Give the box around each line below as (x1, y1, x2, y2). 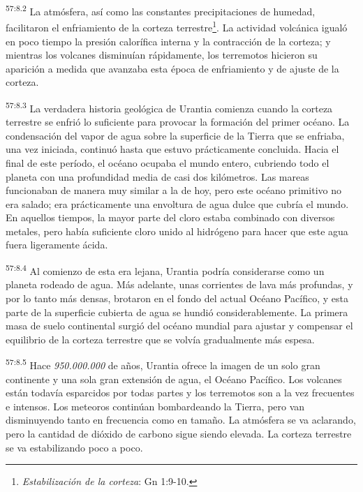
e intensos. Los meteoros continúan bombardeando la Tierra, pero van (6, 398, 305, 413)
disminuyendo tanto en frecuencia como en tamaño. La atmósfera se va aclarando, (6, 412, 356, 427)
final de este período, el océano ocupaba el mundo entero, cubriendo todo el (6, 155, 329, 170)
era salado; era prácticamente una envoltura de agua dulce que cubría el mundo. (6, 196, 349, 211)
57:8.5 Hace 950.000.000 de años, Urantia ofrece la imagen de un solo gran (6, 356, 320, 372)
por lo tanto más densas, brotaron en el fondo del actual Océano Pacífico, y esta (6, 290, 348, 305)
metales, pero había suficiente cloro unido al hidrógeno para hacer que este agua (6, 223, 348, 238)
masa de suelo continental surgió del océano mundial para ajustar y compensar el (6, 318, 353, 333)
